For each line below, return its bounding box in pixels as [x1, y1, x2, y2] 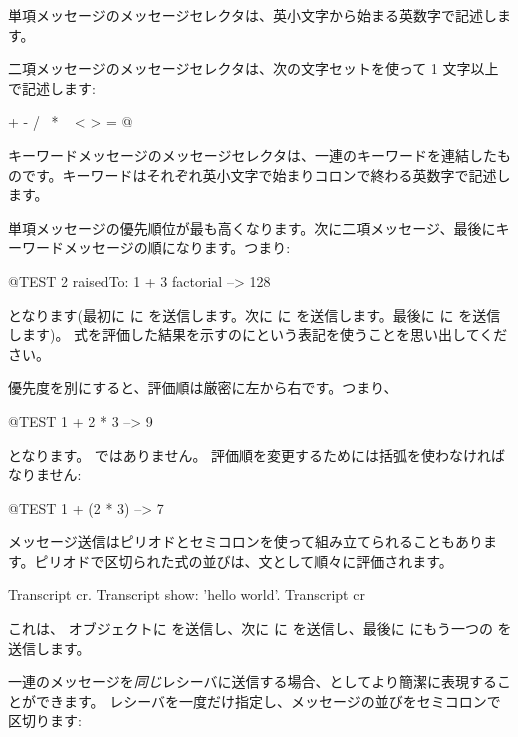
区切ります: [8, 710, 82, 731]
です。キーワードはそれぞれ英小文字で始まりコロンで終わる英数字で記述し [21, 164, 511, 185]
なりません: [8, 464, 82, 485]
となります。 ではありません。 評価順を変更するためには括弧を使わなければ [8, 444, 506, 465]
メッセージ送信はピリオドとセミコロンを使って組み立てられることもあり [8, 531, 484, 552]
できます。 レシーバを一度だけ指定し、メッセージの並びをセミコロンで [35, 690, 501, 711]
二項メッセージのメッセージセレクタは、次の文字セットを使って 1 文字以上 [8, 58, 499, 79]
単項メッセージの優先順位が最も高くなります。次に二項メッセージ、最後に [8, 217, 496, 238]
